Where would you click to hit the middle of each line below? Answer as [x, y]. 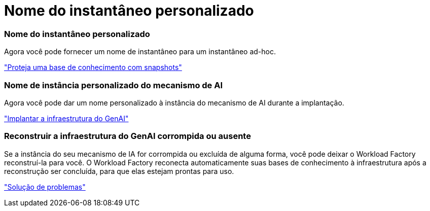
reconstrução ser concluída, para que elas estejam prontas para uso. [119, 171]
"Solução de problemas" [45, 187]
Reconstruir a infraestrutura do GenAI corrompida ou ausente [128, 136]
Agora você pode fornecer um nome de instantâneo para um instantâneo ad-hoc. [140, 52]
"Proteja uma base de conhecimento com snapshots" [93, 67]
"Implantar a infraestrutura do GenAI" [66, 118]
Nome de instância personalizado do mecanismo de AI [114, 85]
